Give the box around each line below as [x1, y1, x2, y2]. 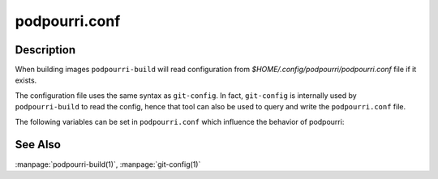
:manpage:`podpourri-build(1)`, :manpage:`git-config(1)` [15, 159, 201, 169]
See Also [15, 138, 61, 151]
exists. [15, 75, 37, 85]
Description [15, 43, 76, 57]
